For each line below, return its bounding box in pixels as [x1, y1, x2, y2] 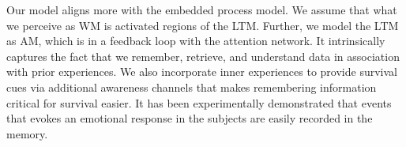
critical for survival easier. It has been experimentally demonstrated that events [6, 94, 392, 111]
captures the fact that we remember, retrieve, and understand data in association [6, 47, 400, 64]
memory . [6, 125, 48, 141]
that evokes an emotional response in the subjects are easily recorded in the [6, 110, 373, 126]
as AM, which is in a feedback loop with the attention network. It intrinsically [6, 32, 385, 49]
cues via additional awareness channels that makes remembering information [6, 78, 377, 95]
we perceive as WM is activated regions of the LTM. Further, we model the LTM [6, 17, 399, 33]
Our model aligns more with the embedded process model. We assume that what [6, 2, 397, 17]
